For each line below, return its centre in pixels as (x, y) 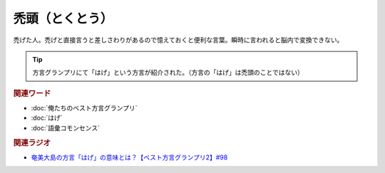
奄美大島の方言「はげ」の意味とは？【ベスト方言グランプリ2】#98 (129, 157)
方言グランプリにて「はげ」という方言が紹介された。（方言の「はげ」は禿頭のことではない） (168, 73)
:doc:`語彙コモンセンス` (65, 127)
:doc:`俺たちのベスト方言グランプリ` (84, 108)
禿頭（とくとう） (63, 19)
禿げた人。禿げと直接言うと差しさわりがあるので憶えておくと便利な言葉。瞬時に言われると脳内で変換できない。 (178, 40)
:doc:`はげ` (47, 118)
